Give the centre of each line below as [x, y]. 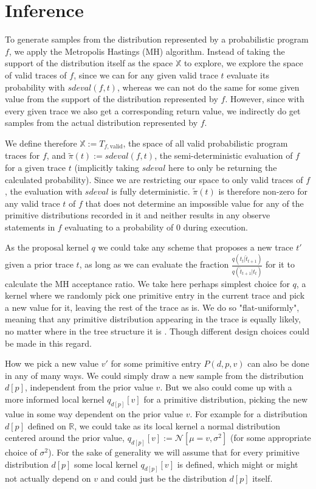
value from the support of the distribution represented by [112, 99]
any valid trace [33, 203]
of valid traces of [36, 75]
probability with [35, 87]
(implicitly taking [107, 167]
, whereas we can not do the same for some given [208, 87]
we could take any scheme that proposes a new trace [196, 247]
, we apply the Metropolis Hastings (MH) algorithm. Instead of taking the [147, 51]
